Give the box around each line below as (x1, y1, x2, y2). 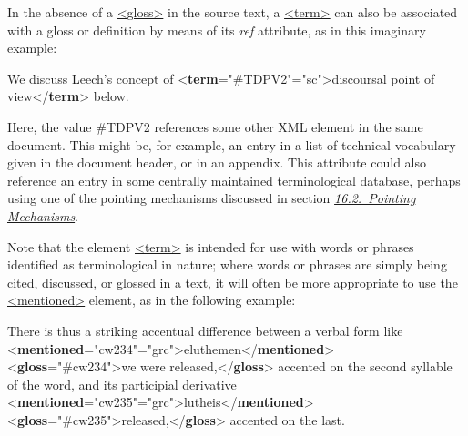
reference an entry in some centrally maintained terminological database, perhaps (7, 170, 461, 189)
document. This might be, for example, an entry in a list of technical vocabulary (7, 135, 456, 154)
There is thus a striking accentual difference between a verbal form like (7, 320, 403, 340)
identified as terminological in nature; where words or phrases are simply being (7, 255, 447, 274)
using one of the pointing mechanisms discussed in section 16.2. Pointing (7, 188, 416, 208)
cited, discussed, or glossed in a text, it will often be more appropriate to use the (7, 272, 458, 291)
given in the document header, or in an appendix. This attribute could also (7, 153, 426, 172)
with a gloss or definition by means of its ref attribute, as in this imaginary (7, 20, 426, 39)
